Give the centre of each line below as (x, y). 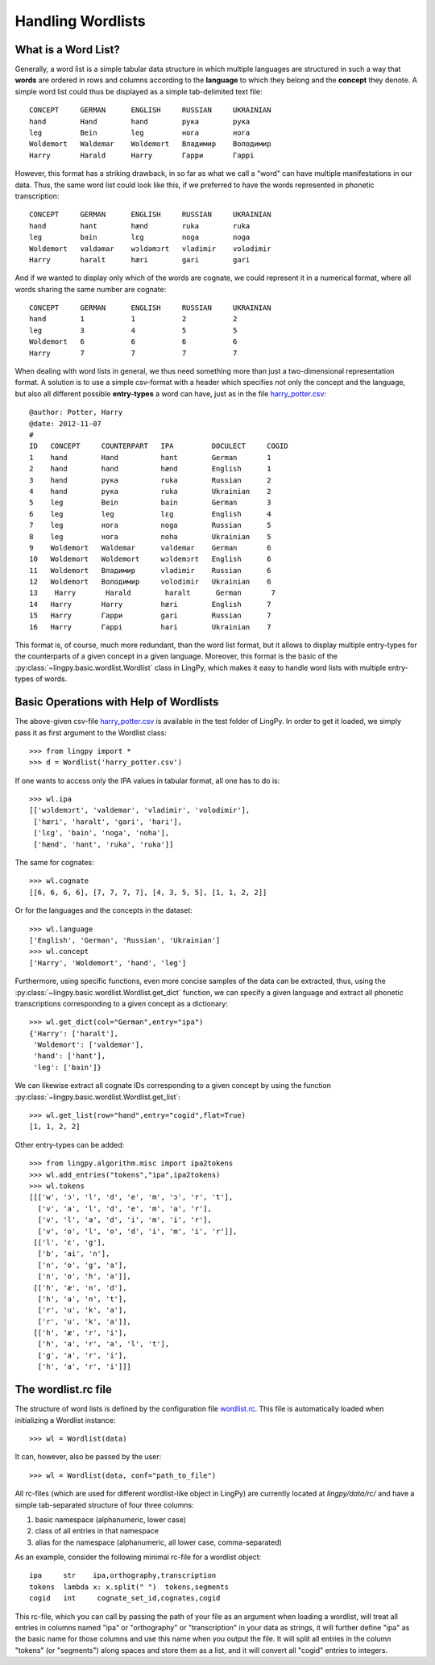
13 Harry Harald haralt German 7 (152, 593)
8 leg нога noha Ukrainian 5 (150, 536)
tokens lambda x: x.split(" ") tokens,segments (129, 1587)
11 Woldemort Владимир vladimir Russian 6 (150, 570)
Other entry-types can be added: (70, 1144)
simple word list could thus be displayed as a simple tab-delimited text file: (139, 91)
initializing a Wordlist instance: (65, 1420)
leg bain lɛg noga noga (140, 237)
